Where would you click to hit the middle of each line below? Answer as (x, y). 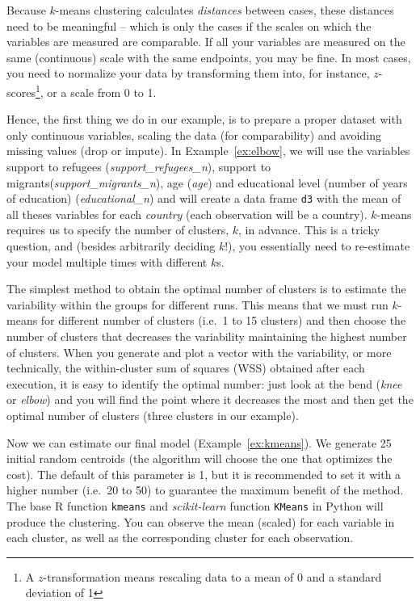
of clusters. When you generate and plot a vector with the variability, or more (199, 352)
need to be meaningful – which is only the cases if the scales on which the (189, 25)
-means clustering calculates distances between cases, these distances (225, 10)
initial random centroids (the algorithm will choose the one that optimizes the (199, 458)
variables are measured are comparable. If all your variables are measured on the (206, 42)
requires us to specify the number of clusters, (118, 230)
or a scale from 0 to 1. (102, 92)
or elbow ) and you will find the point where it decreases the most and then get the (210, 399)
